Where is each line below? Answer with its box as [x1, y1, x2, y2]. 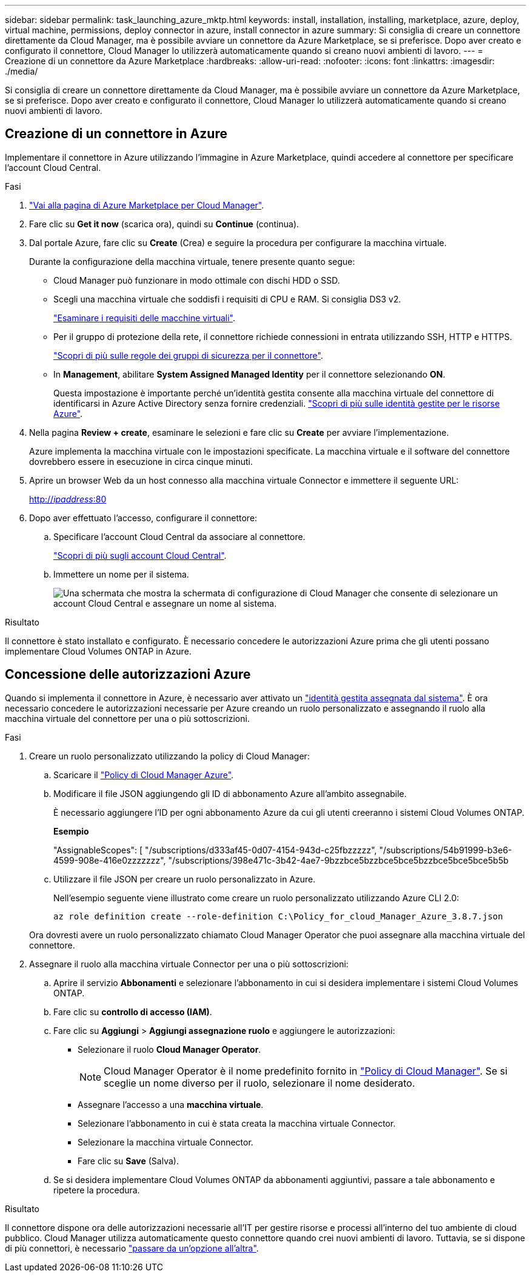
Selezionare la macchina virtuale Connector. [78, 1136, 253, 1147]
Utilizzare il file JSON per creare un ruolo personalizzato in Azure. [53, 873, 316, 884]
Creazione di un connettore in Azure [5, 126, 227, 142]
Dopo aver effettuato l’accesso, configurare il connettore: [29, 512, 258, 523]
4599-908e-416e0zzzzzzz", [53, 855, 166, 865]
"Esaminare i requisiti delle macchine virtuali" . [53, 312, 236, 323]
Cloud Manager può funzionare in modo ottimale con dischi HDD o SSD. [53, 275, 340, 285]
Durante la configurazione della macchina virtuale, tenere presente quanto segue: [29, 256, 355, 267]
